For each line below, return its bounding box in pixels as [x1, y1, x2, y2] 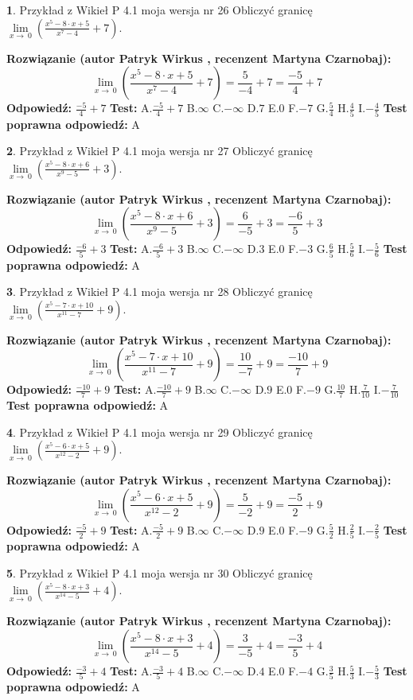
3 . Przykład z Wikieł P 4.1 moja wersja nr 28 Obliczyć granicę [6, 283, 313, 300]
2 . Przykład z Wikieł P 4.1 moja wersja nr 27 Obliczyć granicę [6, 142, 313, 159]
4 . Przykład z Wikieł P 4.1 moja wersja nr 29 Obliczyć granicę [6, 423, 313, 440]
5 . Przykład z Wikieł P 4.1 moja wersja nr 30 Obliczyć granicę [6, 564, 313, 581]
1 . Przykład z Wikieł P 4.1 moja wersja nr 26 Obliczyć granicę [6, 2, 313, 17]
